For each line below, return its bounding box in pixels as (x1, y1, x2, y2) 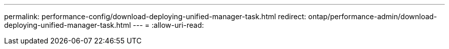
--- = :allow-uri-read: (133, 21, 204, 29)
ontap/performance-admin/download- (308, 12, 437, 21)
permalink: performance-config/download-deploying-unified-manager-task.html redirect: (4, 12, 307, 21)
